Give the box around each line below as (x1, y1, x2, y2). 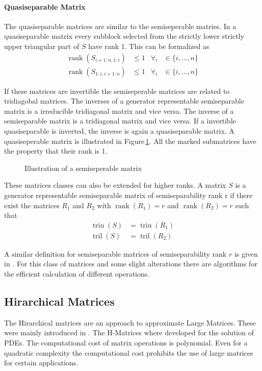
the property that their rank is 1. (4, 145, 108, 156)
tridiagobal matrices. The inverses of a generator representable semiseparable (4, 95, 244, 106)
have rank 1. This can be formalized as (88, 40, 209, 51)
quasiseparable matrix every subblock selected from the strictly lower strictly (4, 31, 244, 41)
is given (234, 248, 258, 259)
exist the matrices (4, 200, 60, 210)
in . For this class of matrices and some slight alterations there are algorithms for (4, 258, 257, 269)
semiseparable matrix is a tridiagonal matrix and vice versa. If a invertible (4, 115, 236, 126)
